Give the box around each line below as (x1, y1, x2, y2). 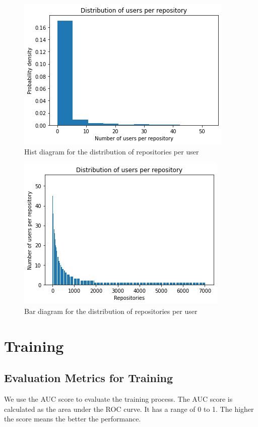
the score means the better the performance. (4, 413, 141, 424)
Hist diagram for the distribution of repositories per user (24, 146, 199, 156)
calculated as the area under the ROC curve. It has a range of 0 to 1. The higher (4, 403, 254, 414)
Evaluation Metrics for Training (4, 370, 173, 386)
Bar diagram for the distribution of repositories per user (24, 305, 198, 316)
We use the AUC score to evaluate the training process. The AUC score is (4, 393, 233, 404)
